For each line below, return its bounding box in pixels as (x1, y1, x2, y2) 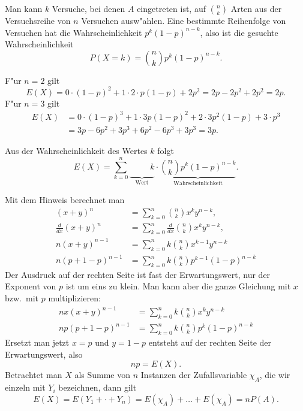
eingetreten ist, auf (137, 2, 206, 14)
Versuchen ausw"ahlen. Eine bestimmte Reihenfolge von (81, 14, 286, 26)
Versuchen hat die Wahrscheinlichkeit (5, 26, 142, 38)
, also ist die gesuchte (200, 26, 278, 38)
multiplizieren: (48, 292, 101, 304)
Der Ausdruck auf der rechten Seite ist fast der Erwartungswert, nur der (5, 268, 271, 280)
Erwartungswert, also (5, 347, 83, 360)
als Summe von (74, 368, 131, 381)
